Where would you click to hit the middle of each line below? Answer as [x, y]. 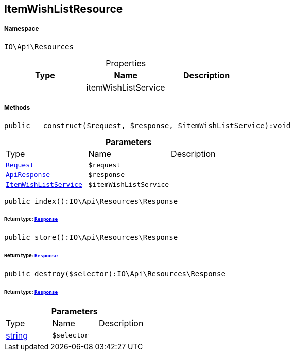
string [17, 335]
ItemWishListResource [64, 9]
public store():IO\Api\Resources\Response [91, 237]
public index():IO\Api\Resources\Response [91, 201]
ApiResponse [28, 174]
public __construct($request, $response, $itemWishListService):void [148, 125]
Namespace [22, 29]
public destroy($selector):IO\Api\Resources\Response [115, 273]
